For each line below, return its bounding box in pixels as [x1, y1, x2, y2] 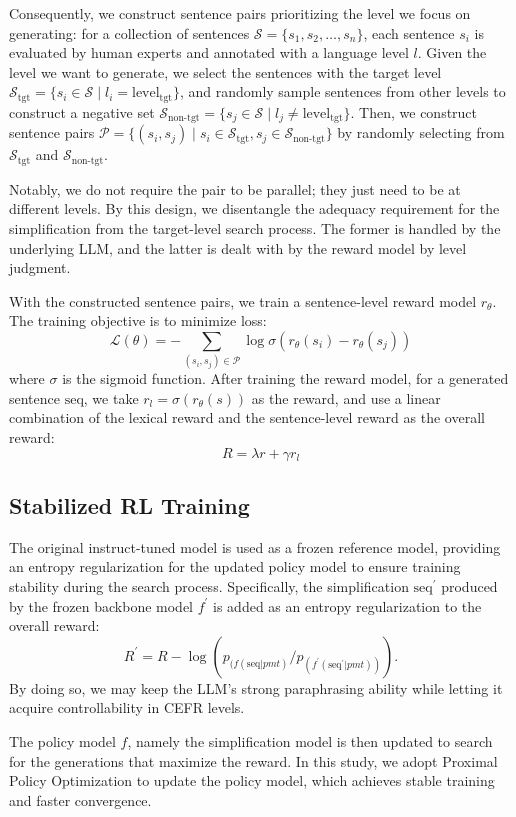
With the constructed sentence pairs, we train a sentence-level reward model [9, 290, 477, 311]
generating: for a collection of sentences [9, 22, 250, 43]
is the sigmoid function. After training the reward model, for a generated [62, 368, 509, 389]
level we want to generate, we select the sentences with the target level [9, 61, 442, 82]
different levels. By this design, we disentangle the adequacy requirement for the [9, 198, 500, 219]
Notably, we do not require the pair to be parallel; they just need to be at [9, 178, 461, 199]
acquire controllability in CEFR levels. [9, 697, 245, 718]
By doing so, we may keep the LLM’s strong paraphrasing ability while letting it [9, 677, 503, 698]
